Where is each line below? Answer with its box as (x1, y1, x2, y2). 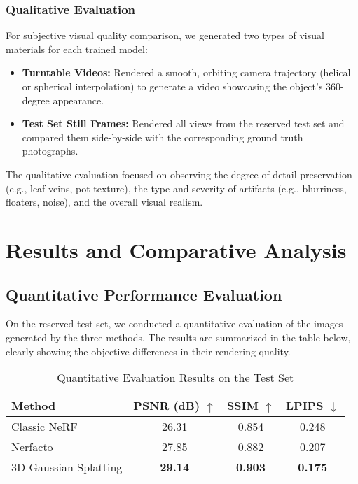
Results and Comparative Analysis (6, 235, 347, 264)
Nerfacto (11, 439, 53, 455)
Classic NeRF (11, 418, 78, 435)
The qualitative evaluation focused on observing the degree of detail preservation (6, 166, 352, 181)
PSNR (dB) (133, 397, 200, 414)
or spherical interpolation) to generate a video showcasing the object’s (22, 79, 323, 93)
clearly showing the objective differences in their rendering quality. (6, 343, 291, 358)
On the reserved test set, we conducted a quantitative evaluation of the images (6, 316, 343, 331)
